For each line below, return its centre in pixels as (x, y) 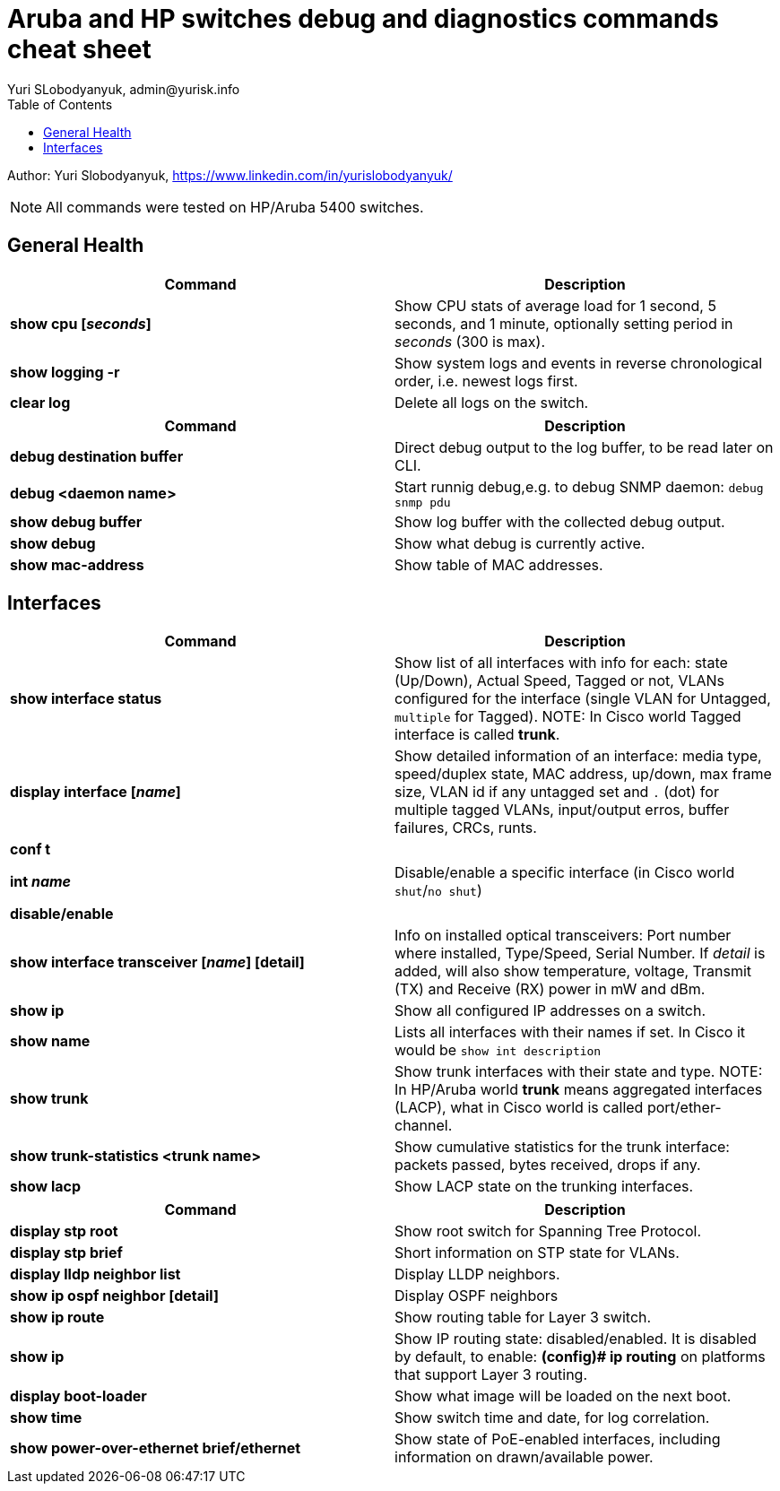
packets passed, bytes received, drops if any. (548, 1165)
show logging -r (65, 372)
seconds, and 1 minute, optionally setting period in (564, 323)
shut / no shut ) (438, 891)
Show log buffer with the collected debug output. (560, 521)
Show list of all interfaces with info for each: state (561, 663)
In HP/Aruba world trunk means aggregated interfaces (579, 1090)
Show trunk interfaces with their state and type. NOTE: (579, 1072)
